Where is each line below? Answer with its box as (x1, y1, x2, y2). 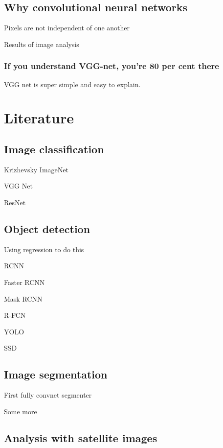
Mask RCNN (4, 293, 43, 304)
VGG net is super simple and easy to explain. (4, 79, 141, 89)
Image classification (4, 141, 104, 156)
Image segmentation (4, 367, 108, 382)
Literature (4, 108, 74, 128)
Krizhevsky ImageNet (4, 164, 68, 174)
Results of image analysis (4, 39, 79, 49)
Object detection (4, 221, 90, 236)
